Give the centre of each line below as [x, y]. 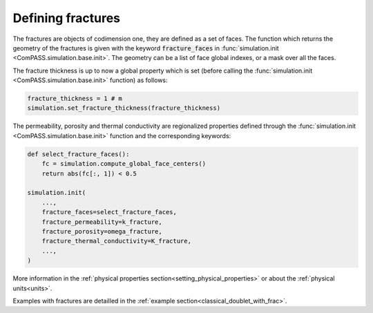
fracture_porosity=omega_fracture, [102, 231]
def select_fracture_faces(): [78, 154]
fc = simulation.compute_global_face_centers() [124, 164]
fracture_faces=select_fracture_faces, [109, 212]
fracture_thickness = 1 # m [75, 99]
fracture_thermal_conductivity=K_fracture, [116, 241]
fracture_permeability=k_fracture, [102, 222]
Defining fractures [67, 18]
